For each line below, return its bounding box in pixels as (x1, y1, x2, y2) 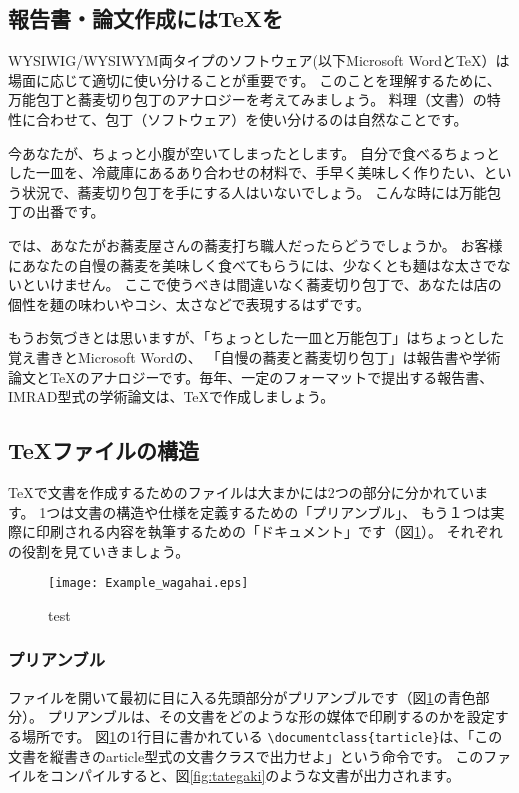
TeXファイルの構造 (8, 435, 200, 466)
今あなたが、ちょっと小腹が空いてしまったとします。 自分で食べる (8, 142, 445, 163)
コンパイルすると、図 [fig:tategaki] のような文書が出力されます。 (49, 765, 460, 786)
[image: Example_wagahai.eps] (48, 576, 249, 591)
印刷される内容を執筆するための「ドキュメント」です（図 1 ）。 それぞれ (35, 521, 503, 542)
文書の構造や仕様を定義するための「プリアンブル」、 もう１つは (74, 501, 491, 522)
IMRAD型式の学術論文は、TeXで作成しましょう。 (8, 386, 335, 407)
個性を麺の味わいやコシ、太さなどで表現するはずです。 (8, 293, 371, 314)
